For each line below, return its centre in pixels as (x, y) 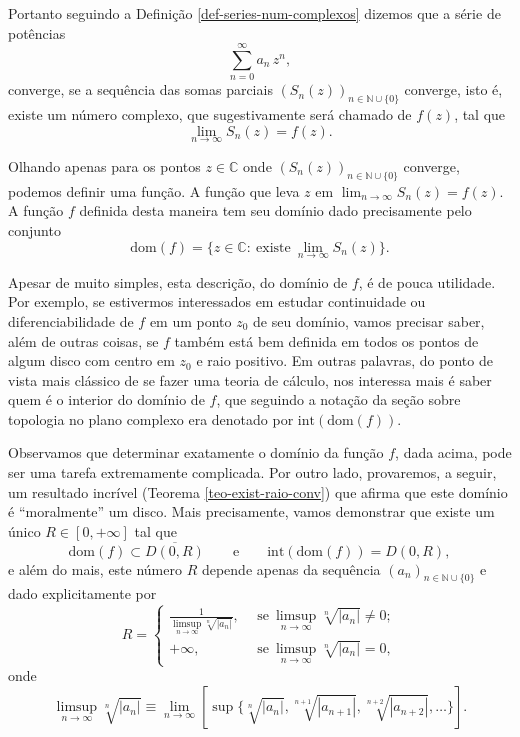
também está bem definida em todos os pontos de (326, 340)
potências (37, 32)
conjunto (34, 229)
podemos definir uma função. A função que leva (154, 190)
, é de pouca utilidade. (427, 281)
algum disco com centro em (91, 360)
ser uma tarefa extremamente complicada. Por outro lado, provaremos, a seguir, (252, 472)
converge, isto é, (453, 89)
